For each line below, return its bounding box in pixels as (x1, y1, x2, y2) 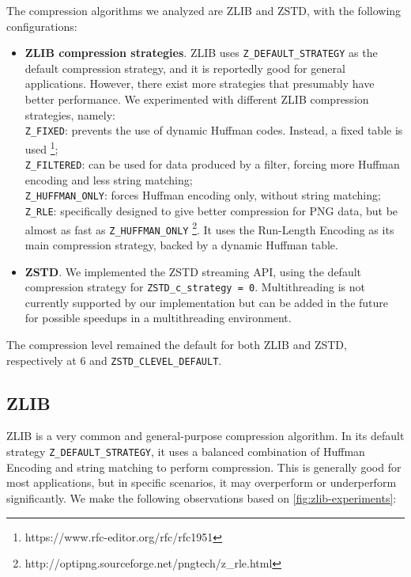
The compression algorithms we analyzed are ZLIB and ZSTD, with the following (6, 2, 402, 18)
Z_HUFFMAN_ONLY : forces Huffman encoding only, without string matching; (25, 187, 381, 203)
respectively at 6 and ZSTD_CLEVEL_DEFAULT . (6, 351, 222, 368)
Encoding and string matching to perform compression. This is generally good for (6, 458, 402, 475)
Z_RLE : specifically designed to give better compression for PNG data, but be (25, 203, 398, 219)
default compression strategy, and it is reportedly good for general (25, 59, 345, 76)
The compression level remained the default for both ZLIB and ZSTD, (6, 336, 347, 353)
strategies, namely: (25, 106, 115, 123)
